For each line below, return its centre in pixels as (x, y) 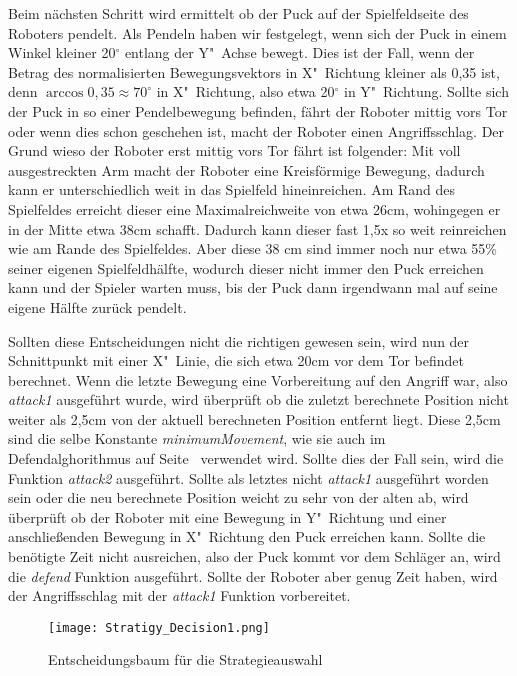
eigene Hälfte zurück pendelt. (97, 306)
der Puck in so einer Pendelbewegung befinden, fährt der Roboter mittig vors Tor (258, 110)
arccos (65, 93)
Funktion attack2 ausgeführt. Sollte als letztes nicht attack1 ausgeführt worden (248, 477)
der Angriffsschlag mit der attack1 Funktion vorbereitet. (179, 595)
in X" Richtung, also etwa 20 (245, 91)
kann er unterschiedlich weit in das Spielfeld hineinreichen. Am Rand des (232, 189)
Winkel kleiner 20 (62, 52)
